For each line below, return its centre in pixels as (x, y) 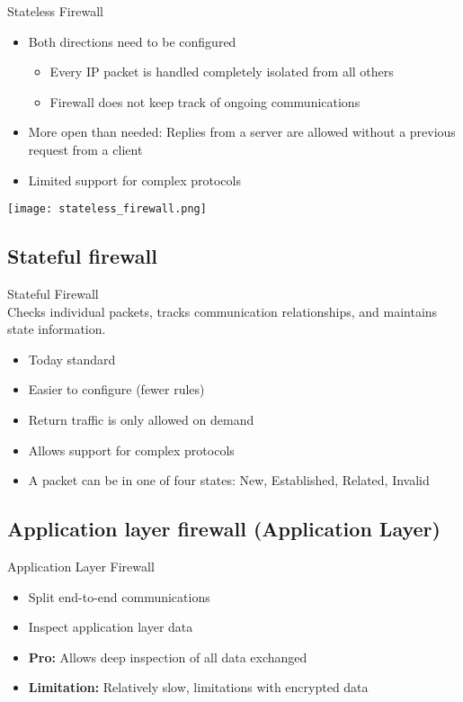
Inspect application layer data (111, 627)
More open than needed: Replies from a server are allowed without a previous (242, 132)
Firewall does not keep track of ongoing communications (205, 101)
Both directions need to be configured (132, 41)
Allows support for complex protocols (131, 450)
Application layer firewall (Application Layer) (224, 529)
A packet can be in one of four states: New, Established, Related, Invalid (229, 480)
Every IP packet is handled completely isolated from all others (222, 72)
